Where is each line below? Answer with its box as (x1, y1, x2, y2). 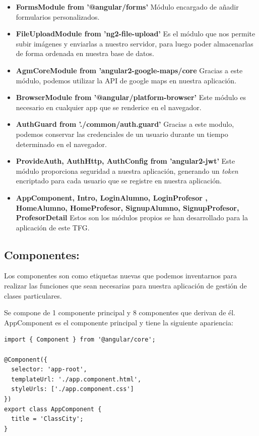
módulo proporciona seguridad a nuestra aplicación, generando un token (16, 165, 238, 176)
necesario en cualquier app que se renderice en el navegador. (16, 102, 202, 112)
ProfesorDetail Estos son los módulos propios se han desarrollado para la (16, 212, 248, 223)
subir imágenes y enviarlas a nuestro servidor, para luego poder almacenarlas (16, 38, 253, 49)
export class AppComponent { (4, 405, 102, 413)
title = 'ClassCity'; (11, 415, 84, 423)
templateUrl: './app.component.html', (11, 375, 142, 383)
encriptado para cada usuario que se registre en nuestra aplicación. (16, 175, 222, 186)
